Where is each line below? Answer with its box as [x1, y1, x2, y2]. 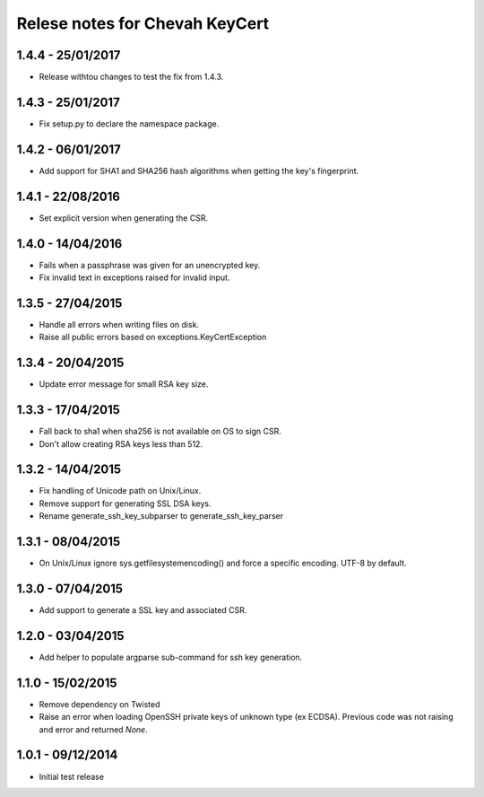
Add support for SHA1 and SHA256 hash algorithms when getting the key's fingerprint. [39, 165, 359, 176]
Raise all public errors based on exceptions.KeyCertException [39, 332, 267, 343]
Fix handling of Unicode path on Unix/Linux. [39, 486, 202, 496]
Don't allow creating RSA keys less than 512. [39, 438, 203, 449]
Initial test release [39, 771, 105, 782]
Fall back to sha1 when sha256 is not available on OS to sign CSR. [39, 426, 281, 437]
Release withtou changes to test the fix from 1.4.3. [39, 72, 224, 83]
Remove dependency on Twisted [39, 698, 160, 709]
